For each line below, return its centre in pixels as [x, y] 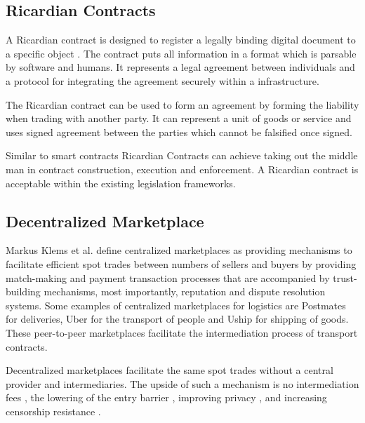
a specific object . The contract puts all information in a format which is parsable [181, 53]
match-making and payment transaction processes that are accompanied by [168, 277]
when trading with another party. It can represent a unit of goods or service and [179, 118]
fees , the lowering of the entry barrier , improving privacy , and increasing [166, 397]
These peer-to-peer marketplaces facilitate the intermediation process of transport [182, 332]
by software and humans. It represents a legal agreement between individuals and [180, 67]
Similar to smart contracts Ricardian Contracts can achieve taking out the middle [182, 155]
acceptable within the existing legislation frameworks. [121, 183]
